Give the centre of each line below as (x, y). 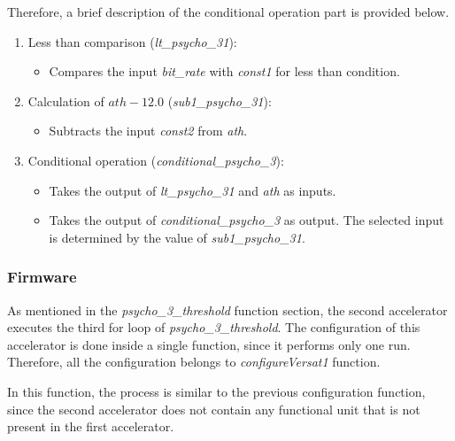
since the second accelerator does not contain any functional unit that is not (214, 409)
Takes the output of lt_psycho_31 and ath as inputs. (193, 190)
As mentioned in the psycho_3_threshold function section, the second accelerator (227, 309)
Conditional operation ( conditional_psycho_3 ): (156, 160)
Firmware (42, 277)
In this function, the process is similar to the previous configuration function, (216, 391)
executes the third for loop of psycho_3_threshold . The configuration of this (214, 327)
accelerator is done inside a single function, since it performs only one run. (209, 344)
